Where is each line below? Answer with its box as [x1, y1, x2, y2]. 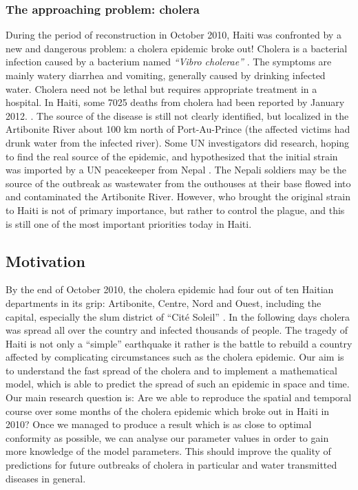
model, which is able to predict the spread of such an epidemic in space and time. [6, 376, 350, 391]
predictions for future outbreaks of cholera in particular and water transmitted [6, 458, 337, 472]
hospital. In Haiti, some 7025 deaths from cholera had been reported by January [6, 95, 345, 109]
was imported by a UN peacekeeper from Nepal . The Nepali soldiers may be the [6, 162, 346, 177]
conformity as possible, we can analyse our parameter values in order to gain [6, 430, 329, 445]
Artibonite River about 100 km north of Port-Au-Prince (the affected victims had [6, 122, 350, 136]
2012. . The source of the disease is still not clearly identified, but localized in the [6, 108, 349, 122]
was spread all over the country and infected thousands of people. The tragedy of [6, 323, 348, 337]
